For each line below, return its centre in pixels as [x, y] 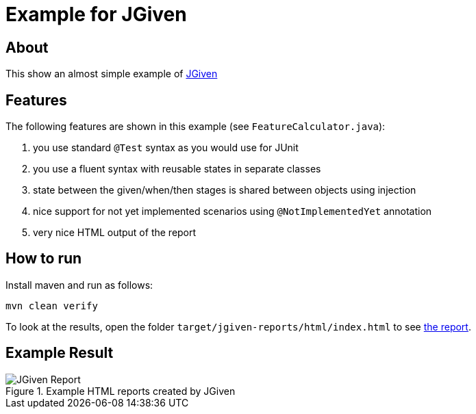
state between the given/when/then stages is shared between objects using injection [225, 190]
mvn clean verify [52, 306]
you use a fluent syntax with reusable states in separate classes [177, 169]
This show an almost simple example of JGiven [112, 74]
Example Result [60, 353]
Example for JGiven [96, 14]
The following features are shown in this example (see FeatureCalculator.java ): [196, 127]
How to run [44, 259]
